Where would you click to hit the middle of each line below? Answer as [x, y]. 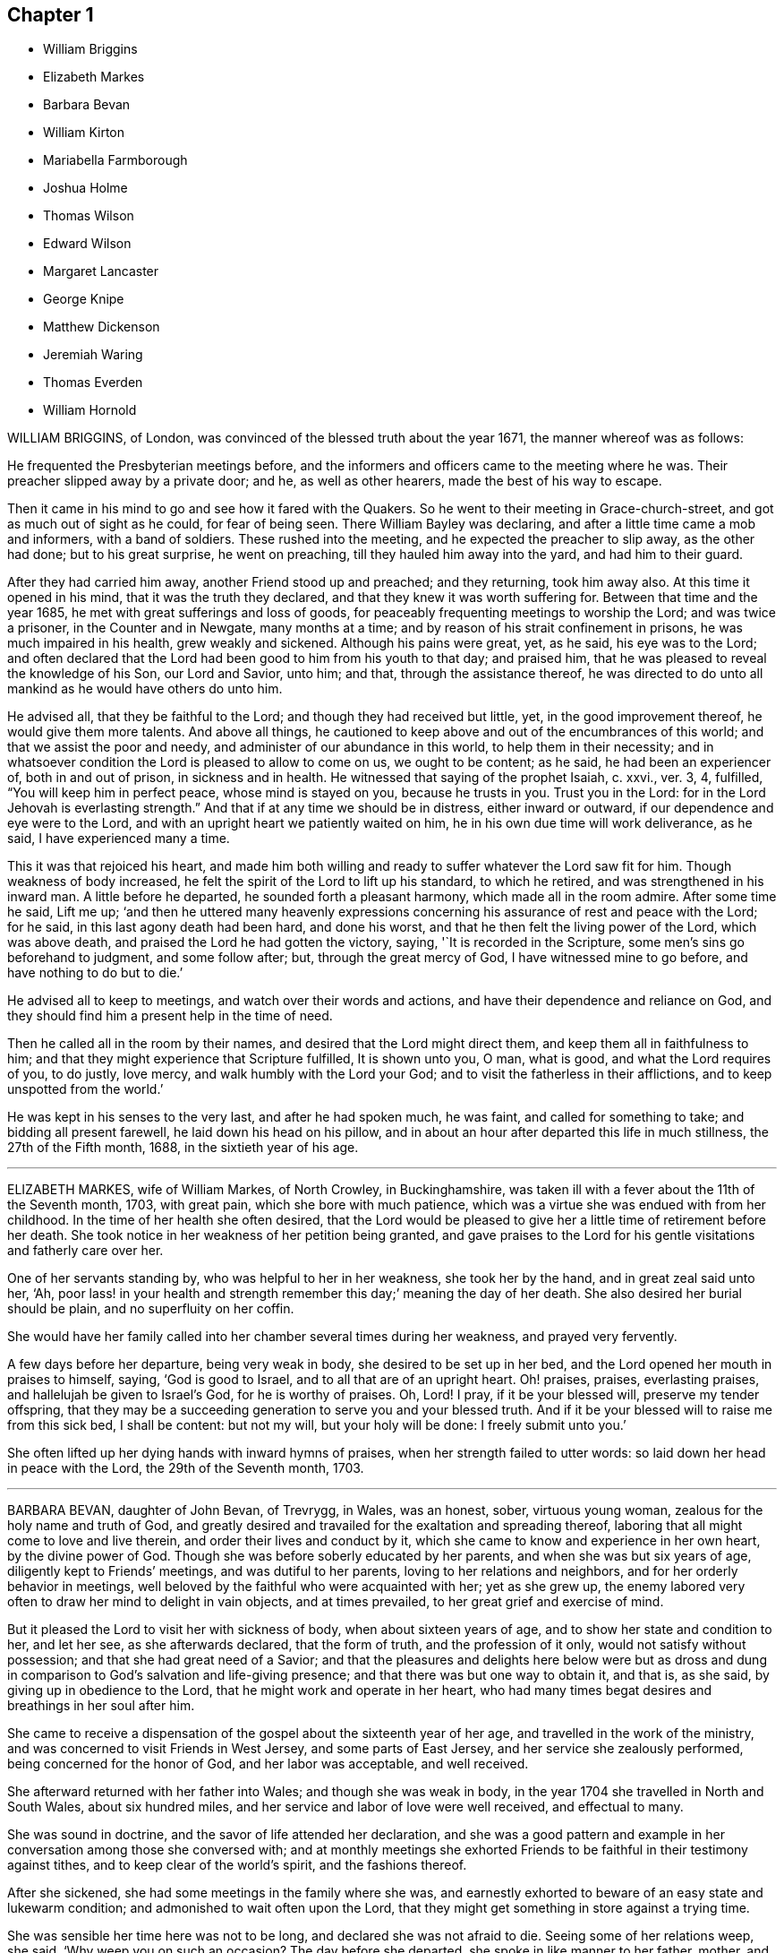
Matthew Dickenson [102, 327]
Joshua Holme [85, 188]
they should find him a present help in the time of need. [170, 1016]
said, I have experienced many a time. [119, 839]
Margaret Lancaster [101, 271]
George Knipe [84, 299]
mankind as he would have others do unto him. [145, 689]
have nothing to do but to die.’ [95, 973]
